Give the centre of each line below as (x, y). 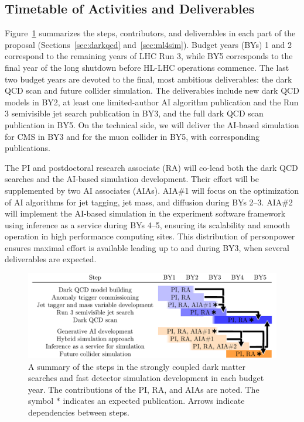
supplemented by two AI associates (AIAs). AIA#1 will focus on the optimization (152, 190)
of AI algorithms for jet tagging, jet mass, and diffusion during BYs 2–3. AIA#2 (149, 202)
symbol (41, 401)
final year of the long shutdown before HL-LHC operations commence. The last (147, 67)
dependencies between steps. (79, 412)
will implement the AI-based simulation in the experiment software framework (145, 213)
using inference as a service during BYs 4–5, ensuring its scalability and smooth (148, 224)
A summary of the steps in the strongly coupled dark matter (137, 366)
